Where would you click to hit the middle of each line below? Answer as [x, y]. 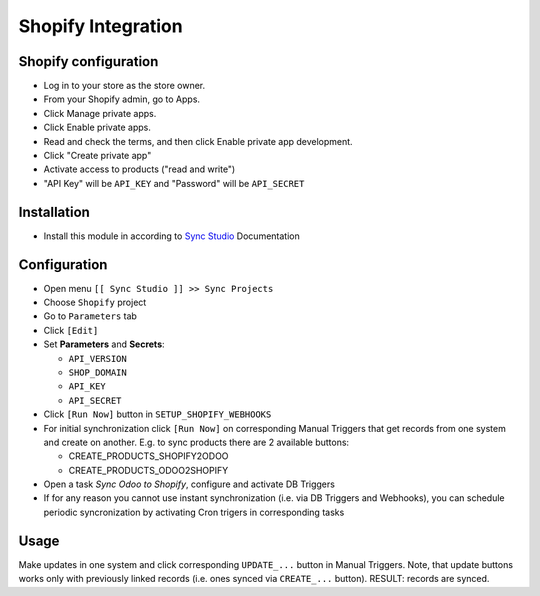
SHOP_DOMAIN [97, 372]
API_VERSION [97, 358]
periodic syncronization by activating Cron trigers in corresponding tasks [194, 512]
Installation [54, 211]
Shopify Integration [101, 26]
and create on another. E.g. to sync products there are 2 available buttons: [196, 442]
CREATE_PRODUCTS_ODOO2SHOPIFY [148, 470]
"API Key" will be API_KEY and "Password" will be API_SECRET [174, 183]
